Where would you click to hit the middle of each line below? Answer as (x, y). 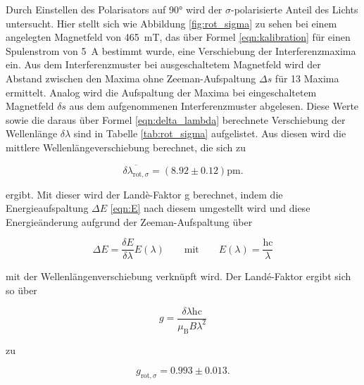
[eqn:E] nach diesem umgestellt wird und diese (210, 208)
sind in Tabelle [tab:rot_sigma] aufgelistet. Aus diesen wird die (210, 133)
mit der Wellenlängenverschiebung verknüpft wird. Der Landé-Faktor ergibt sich (178, 276)
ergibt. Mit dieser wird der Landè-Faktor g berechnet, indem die (144, 194)
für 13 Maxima (307, 78)
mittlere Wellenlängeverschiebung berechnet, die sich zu (126, 147)
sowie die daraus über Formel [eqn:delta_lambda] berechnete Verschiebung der (176, 119)
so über (21, 290)
